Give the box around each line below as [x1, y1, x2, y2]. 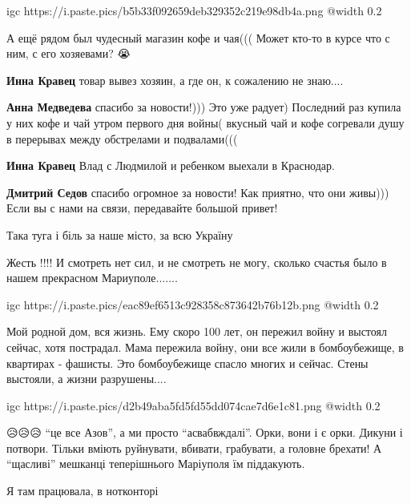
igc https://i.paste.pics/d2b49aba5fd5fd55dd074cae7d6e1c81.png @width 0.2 [6, 397, 381, 413]
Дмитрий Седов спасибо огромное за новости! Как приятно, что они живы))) [6, 183, 389, 200]
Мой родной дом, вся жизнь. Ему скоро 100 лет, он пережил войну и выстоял [6, 323, 387, 340]
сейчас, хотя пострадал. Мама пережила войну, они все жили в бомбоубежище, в [6, 338, 404, 355]
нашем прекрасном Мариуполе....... [6, 269, 178, 286]
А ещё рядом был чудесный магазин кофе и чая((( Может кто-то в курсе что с [6, 29, 390, 46]
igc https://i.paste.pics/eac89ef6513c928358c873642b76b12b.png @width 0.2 [6, 296, 379, 312]
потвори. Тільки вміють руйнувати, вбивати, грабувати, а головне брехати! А [6, 439, 382, 456]
